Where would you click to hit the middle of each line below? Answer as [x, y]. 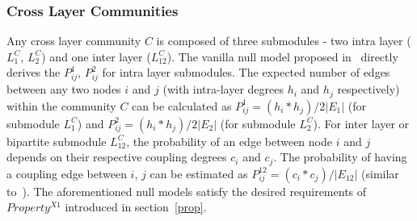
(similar [380, 173]
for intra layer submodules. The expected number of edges [246, 72]
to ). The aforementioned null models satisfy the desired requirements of [187, 191]
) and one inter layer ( [96, 56]
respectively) [369, 89]
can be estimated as [199, 173]
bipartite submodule [57, 141]
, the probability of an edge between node [229, 141]
